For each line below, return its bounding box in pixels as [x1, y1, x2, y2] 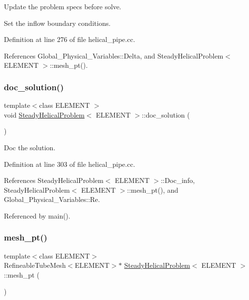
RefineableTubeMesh [4, 260, 66, 270]
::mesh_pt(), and [127, 184, 178, 195]
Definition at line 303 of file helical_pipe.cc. [4, 159, 135, 169]
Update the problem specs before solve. [4, 1, 122, 11]
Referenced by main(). [4, 210, 70, 220]
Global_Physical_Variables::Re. [4, 194, 100, 204]
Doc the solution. [4, 142, 56, 152]
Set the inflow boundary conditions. [4, 18, 111, 28]
